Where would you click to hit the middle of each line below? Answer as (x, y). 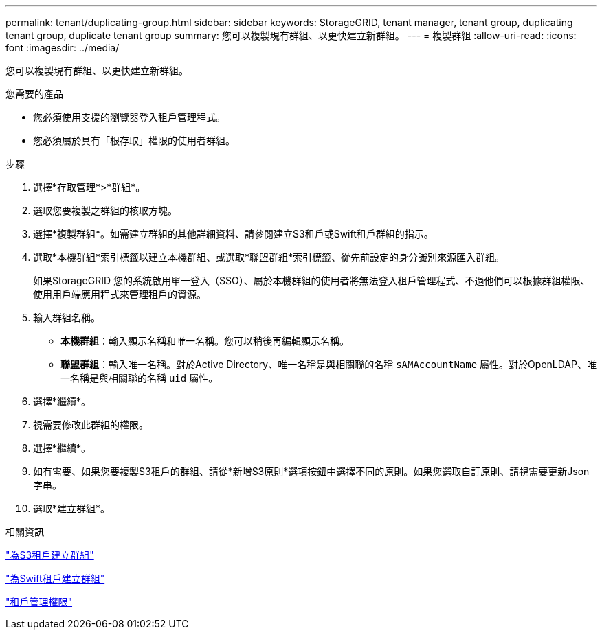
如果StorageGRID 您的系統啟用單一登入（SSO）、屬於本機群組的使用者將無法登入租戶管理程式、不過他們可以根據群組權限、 (312, 280)
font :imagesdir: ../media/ (63, 48)
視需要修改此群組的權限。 (91, 425)
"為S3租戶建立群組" (50, 555)
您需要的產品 (34, 94)
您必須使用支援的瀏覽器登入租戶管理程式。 (129, 117)
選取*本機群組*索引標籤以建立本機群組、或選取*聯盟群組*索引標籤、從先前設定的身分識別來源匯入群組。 (269, 257)
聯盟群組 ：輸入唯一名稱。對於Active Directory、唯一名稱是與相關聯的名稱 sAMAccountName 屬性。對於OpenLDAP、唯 (328, 364)
